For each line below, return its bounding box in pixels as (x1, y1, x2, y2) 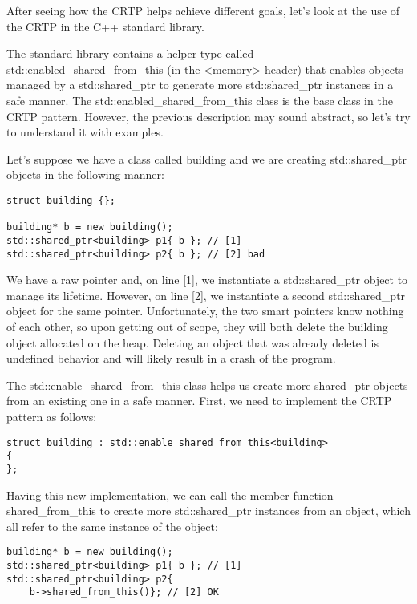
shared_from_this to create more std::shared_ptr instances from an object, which (6, 502, 411, 519)
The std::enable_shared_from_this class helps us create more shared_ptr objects (6, 376, 408, 393)
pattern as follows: (6, 407, 97, 424)
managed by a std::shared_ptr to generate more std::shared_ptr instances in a (6, 76, 394, 93)
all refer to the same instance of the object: (6, 517, 218, 534)
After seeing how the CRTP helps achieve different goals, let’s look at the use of (6, 2, 400, 18)
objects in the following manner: (6, 166, 164, 183)
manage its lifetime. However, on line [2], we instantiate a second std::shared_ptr (6, 286, 406, 303)
